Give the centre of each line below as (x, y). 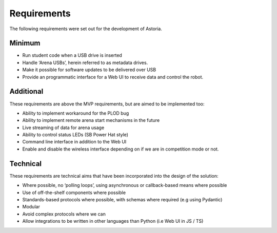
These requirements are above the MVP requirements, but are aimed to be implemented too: (107, 104)
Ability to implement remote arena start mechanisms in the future (91, 120)
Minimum (25, 43)
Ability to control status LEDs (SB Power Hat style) (75, 135)
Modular (31, 207)
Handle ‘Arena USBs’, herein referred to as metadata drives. (85, 62)
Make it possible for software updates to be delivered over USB (89, 70)
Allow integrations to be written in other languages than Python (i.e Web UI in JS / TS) (113, 221)
